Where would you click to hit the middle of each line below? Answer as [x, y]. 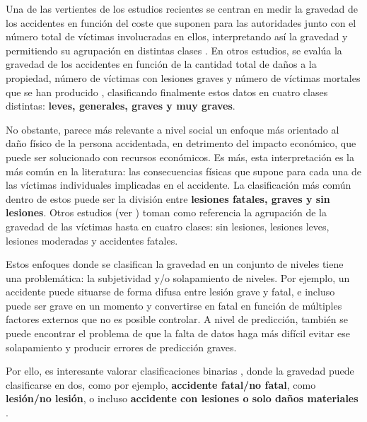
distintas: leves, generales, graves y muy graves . [121, 106]
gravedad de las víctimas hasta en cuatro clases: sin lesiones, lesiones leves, [168, 226]
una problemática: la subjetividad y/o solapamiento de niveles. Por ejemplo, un [178, 277]
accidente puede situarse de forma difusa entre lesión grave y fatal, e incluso [170, 292]
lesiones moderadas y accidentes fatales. [92, 240]
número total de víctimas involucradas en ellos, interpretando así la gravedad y [177, 36]
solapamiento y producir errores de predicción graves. [121, 347]
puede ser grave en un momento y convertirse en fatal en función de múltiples [174, 305]
